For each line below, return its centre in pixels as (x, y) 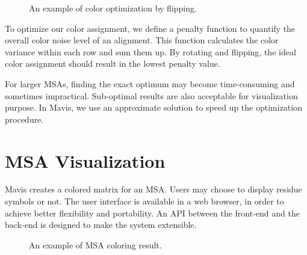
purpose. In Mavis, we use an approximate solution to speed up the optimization (153, 107)
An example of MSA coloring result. (95, 244)
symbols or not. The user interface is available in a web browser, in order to (144, 201)
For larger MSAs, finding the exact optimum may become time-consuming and (150, 83)
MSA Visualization (85, 160)
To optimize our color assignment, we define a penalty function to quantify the (150, 28)
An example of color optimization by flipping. (113, 8)
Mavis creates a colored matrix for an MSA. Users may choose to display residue (153, 189)
